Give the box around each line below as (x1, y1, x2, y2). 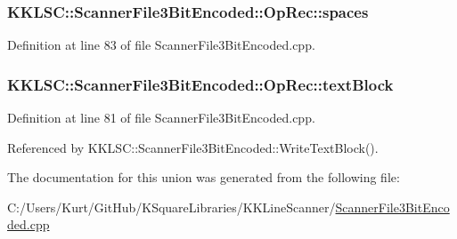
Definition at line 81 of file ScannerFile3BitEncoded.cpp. (7, 108, 315, 127)
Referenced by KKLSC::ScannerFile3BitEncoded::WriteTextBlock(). (7, 138, 379, 156)
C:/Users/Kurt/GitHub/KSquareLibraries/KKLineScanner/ (7, 197, 336, 216)
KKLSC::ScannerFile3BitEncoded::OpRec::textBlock (7, 73, 394, 95)
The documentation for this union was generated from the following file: (7, 168, 400, 187)
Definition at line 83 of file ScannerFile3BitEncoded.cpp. (7, 36, 315, 54)
